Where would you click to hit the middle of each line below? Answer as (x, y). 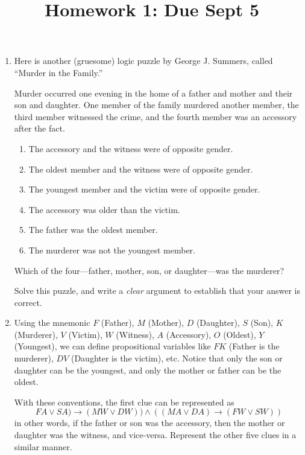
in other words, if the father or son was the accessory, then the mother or (149, 423)
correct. (28, 302)
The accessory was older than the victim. (104, 209)
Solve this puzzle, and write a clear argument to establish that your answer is (157, 291)
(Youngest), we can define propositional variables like (112, 346)
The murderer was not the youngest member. (112, 250)
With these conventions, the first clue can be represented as (124, 402)
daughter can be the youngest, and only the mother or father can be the (148, 370)
